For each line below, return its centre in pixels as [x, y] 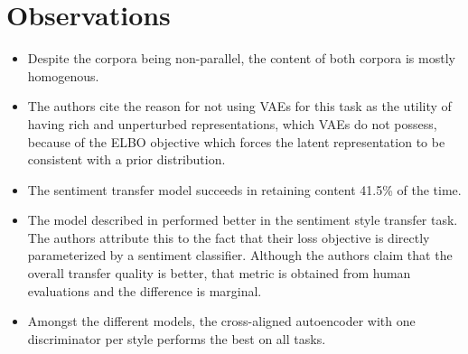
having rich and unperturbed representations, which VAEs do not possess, [232, 123]
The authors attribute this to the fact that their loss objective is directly [229, 237]
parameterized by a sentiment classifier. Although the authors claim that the [240, 255]
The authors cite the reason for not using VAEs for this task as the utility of [239, 106]
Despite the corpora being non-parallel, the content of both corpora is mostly [241, 58]
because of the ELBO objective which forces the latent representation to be [236, 141]
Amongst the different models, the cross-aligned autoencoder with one [221, 321]
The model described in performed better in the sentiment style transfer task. [243, 220]
